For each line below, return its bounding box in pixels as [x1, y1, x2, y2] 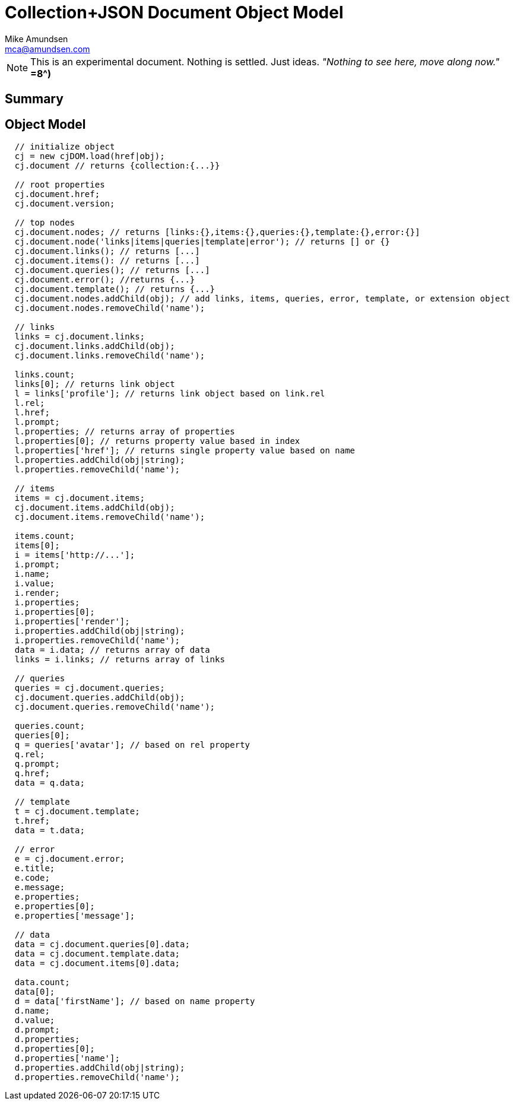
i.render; [14, 588, 60, 598]
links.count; [14, 370, 75, 380]
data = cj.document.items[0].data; [14, 958, 180, 969]
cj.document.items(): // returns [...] [14, 256, 200, 266]
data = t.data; [14, 825, 85, 836]
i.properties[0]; [14, 607, 95, 617]
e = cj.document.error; [14, 854, 125, 864]
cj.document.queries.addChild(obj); [14, 693, 185, 703]
